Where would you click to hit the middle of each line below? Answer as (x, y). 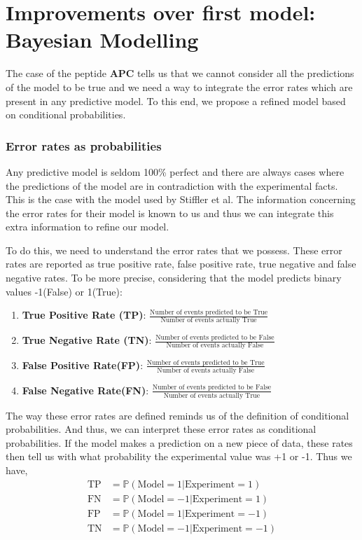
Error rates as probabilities (84, 145)
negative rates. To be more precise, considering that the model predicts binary (174, 278)
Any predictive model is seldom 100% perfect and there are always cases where (175, 171)
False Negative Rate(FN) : (85, 390)
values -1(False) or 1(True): (64, 291)
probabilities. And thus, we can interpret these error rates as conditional (161, 429)
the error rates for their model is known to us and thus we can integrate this (170, 213)
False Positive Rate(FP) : (83, 365)
